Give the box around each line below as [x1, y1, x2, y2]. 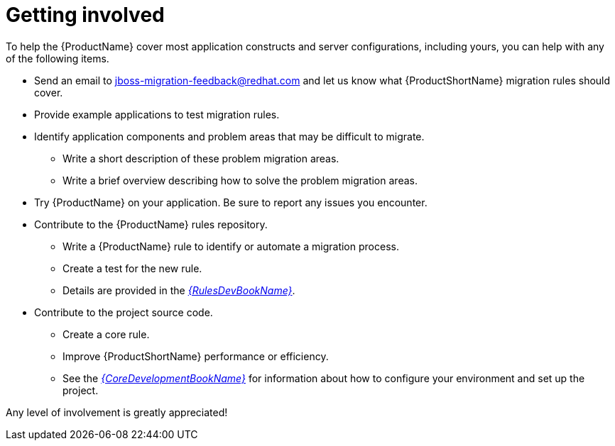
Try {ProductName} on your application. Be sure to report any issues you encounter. [34, 196, 428, 208]
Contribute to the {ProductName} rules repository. [34, 218, 268, 230]
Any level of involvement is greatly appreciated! [6, 406, 228, 418]
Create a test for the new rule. [62, 262, 202, 274]
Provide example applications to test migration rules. [34, 108, 280, 121]
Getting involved [6, 3, 165, 27]
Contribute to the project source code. [34, 306, 213, 318]
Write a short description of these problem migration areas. [62, 152, 339, 165]
